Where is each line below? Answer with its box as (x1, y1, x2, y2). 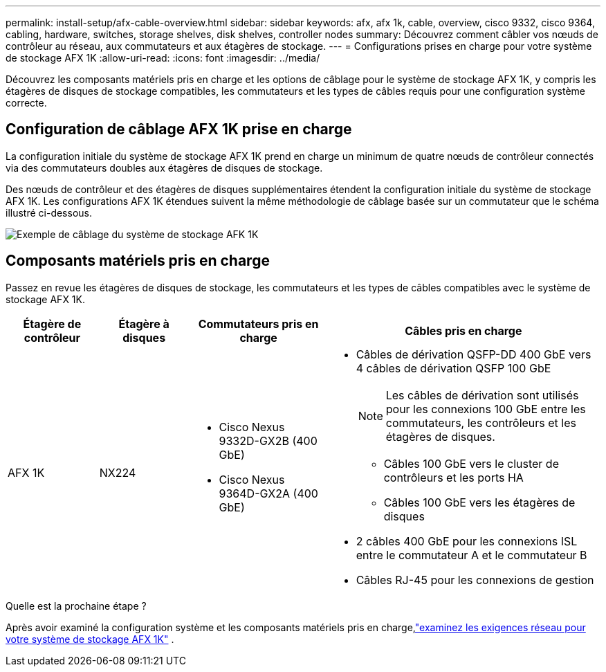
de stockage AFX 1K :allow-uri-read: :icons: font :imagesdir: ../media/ (6, 52, 320, 64)
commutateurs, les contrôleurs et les (385, 415, 576, 430)
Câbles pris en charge (405, 323, 522, 338)
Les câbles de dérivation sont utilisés (385, 388, 579, 402)
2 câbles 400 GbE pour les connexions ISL (356, 534, 578, 548)
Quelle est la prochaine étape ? (6, 599, 147, 612)
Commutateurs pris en (198, 316, 319, 331)
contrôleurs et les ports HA (383, 470, 524, 484)
